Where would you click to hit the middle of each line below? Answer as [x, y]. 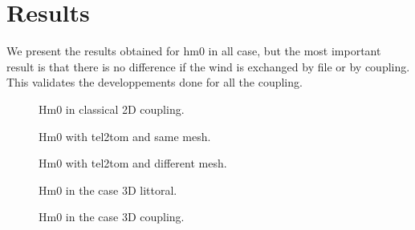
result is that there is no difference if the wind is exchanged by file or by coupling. [208, 66]
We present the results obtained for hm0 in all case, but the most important [194, 51]
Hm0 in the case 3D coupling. [112, 217]
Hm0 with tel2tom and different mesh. [133, 163]
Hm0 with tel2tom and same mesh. [125, 136]
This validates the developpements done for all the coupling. [155, 82]
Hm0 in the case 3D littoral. [108, 190]
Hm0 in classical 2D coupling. [112, 109]
